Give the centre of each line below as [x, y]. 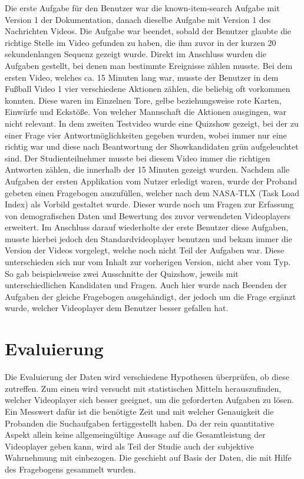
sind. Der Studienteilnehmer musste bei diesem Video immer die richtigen [138, 158]
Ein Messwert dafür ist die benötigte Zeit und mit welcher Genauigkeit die [139, 411]
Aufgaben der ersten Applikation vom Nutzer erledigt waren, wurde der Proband [151, 181]
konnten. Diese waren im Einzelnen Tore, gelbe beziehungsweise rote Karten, [143, 100]
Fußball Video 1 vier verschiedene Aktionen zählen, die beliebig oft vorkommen [148, 89]
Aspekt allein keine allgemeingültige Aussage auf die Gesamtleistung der [135, 435]
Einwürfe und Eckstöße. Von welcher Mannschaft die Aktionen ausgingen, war [146, 112]
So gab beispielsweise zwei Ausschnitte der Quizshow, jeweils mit [122, 273]
